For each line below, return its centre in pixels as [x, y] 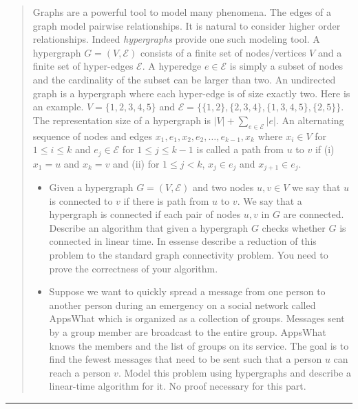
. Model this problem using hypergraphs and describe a [234, 372]
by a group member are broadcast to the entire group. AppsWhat [188, 331]
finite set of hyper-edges [83, 66]
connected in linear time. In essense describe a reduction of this [183, 241]
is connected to [81, 200]
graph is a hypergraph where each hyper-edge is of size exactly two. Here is [191, 93]
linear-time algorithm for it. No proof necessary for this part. [178, 386]
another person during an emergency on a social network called [182, 305]
